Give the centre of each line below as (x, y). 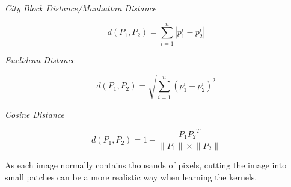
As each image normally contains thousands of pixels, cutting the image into (146, 165)
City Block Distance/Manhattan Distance (81, 8)
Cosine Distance (35, 114)
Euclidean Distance (40, 59)
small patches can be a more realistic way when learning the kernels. (131, 176)
